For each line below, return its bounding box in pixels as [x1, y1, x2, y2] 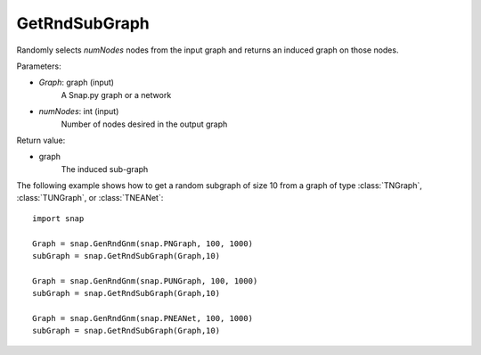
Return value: [16, 135, 66, 145]
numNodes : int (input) [38, 106, 119, 117]
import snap [32, 213, 85, 223]
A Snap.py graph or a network [61, 89, 172, 100]
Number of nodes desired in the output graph [61, 119, 228, 129]
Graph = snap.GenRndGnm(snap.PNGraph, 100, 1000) [32, 238, 254, 249]
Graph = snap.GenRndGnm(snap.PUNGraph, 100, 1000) [32, 276, 258, 285]
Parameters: [16, 61, 61, 71]
